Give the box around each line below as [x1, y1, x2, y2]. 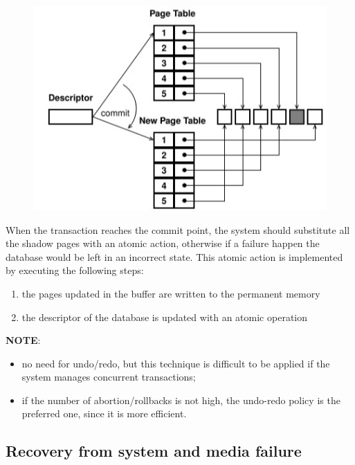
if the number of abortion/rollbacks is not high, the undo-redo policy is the [21, 392, 340, 407]
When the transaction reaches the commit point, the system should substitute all [6, 222, 350, 237]
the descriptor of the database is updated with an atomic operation [21, 309, 307, 324]
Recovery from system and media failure [6, 440, 302, 462]
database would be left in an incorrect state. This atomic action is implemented [6, 249, 343, 264]
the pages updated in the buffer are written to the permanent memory [21, 286, 320, 300]
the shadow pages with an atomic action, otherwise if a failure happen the [6, 236, 320, 250]
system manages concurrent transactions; [21, 370, 196, 384]
